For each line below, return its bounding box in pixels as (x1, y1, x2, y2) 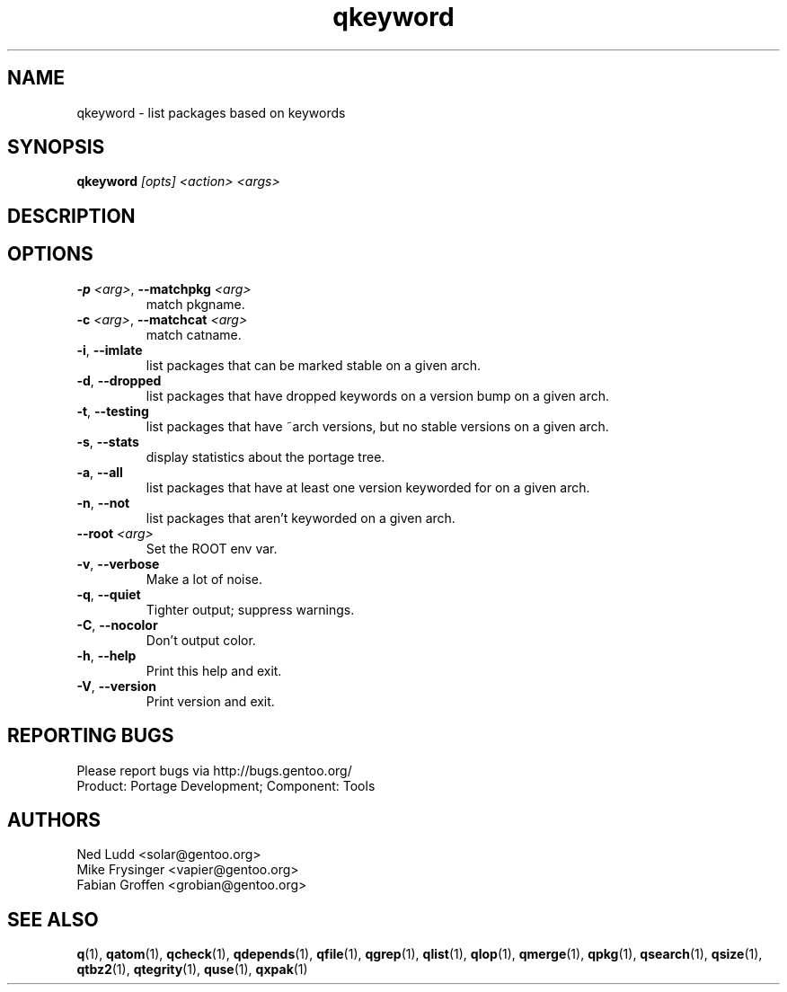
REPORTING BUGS (7, 724, 174, 748)
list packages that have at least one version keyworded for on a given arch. (146, 479, 590, 495)
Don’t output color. (146, 632, 256, 648)
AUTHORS (7, 808, 102, 831)
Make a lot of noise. (146, 571, 263, 587)
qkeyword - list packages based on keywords (76, 104, 346, 120)
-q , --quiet (76, 586, 141, 602)
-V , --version (76, 678, 156, 694)
